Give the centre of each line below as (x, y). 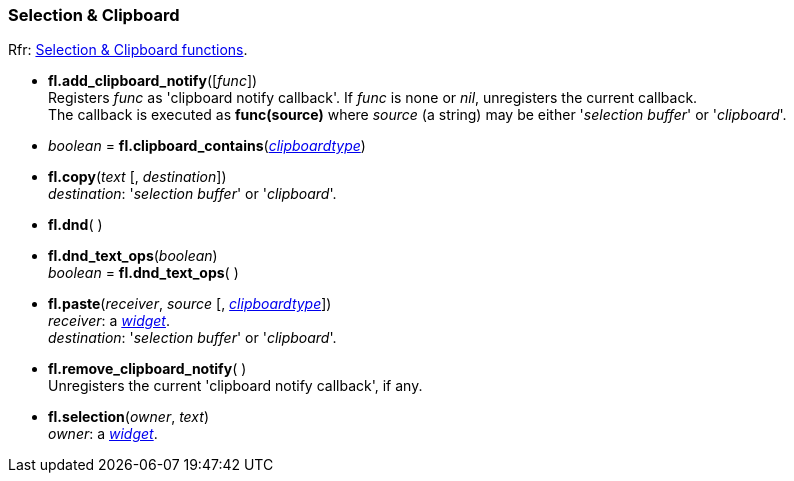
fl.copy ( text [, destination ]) (137, 177)
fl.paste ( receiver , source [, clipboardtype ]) (190, 304)
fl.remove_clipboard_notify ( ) (147, 369)
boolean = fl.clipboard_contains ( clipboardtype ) (207, 146)
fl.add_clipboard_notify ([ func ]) (153, 81)
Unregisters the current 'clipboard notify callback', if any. (235, 386)
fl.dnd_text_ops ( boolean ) (133, 256)
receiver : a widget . (109, 321)
